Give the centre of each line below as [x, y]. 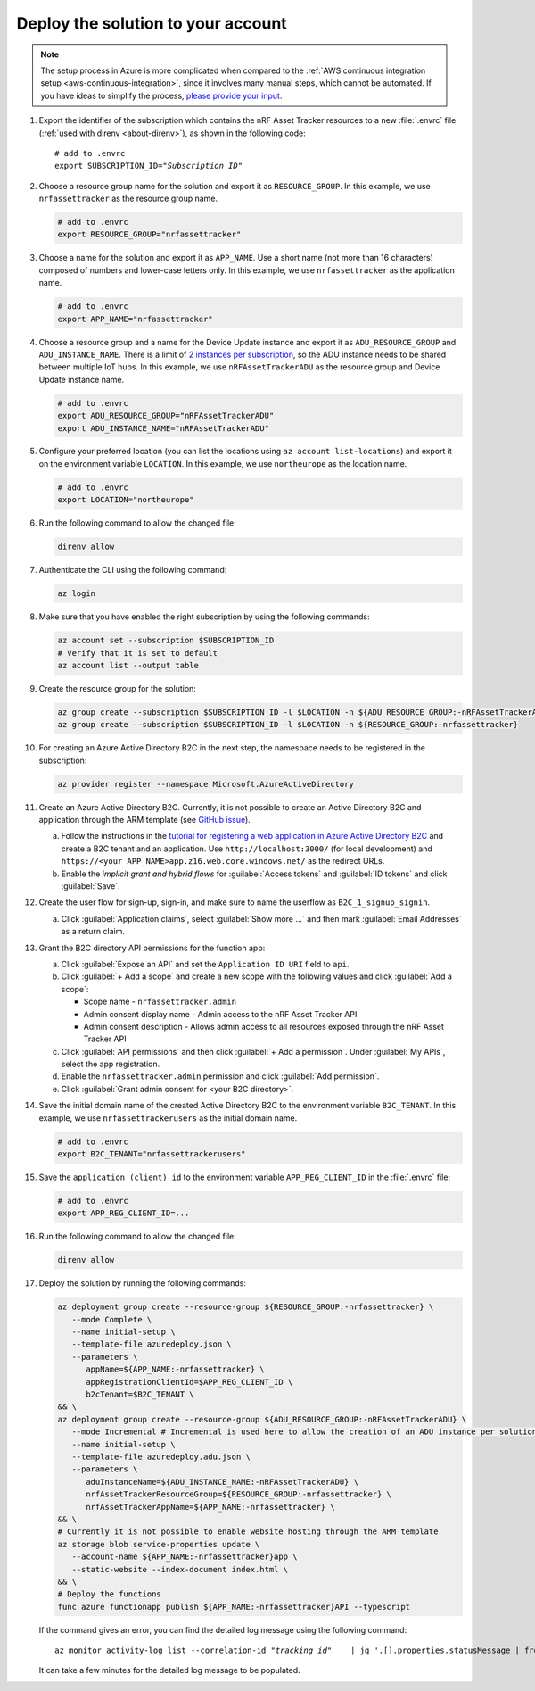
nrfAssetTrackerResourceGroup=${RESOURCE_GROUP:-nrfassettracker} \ [239, 1494]
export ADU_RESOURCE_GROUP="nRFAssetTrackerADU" [166, 416]
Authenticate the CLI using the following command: [133, 570]
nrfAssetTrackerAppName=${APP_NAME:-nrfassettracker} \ [210, 1507]
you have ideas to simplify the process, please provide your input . [161, 95]
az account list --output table [128, 665]
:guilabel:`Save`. [91, 886]
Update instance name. [82, 379]
